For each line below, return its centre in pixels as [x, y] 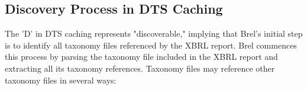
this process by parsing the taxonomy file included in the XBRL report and [141, 57]
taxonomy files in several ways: [61, 80]
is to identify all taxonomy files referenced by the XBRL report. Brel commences [151, 45]
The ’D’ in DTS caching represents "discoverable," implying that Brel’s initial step [154, 33]
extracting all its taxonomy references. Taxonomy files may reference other [140, 68]
